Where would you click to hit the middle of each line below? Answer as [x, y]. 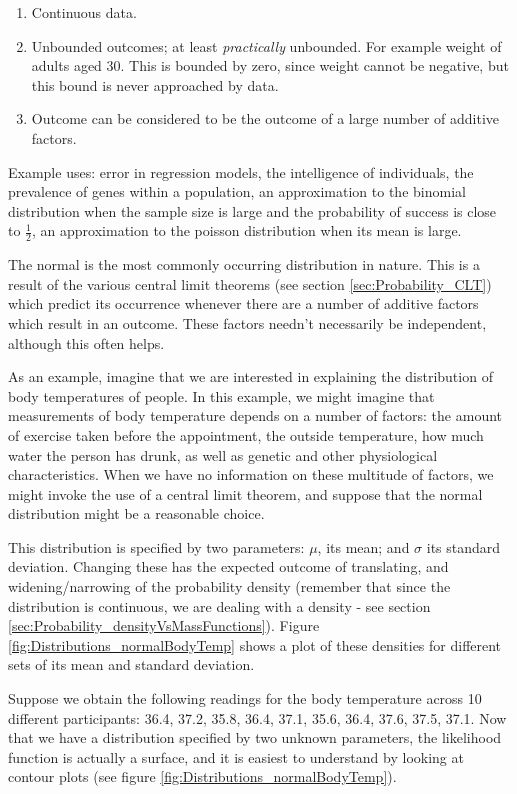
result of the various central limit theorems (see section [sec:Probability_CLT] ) [250, 283]
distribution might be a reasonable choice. [136, 513]
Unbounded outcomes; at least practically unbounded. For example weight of [266, 45]
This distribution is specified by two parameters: [156, 546]
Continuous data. [84, 12]
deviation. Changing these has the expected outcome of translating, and [228, 566]
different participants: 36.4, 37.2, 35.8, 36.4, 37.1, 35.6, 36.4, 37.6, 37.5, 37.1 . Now [257, 717]
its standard [463, 546]
